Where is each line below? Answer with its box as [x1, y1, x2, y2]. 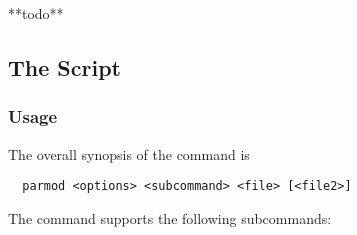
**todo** [8, 3, 64, 23]
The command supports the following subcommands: [8, 207, 332, 228]
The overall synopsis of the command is [8, 143, 250, 164]
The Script [8, 51, 121, 82]
